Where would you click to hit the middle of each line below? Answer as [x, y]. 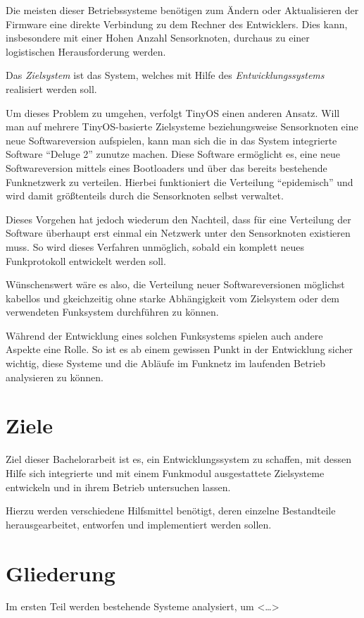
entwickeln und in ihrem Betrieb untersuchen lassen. [118, 487]
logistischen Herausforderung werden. [86, 51]
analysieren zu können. [55, 377]
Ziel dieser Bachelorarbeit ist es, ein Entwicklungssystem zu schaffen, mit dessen [179, 459]
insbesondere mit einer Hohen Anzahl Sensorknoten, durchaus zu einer [158, 38]
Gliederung [61, 573]
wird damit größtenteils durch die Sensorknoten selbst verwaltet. [145, 196]
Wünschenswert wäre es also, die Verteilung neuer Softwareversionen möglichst [175, 284]
